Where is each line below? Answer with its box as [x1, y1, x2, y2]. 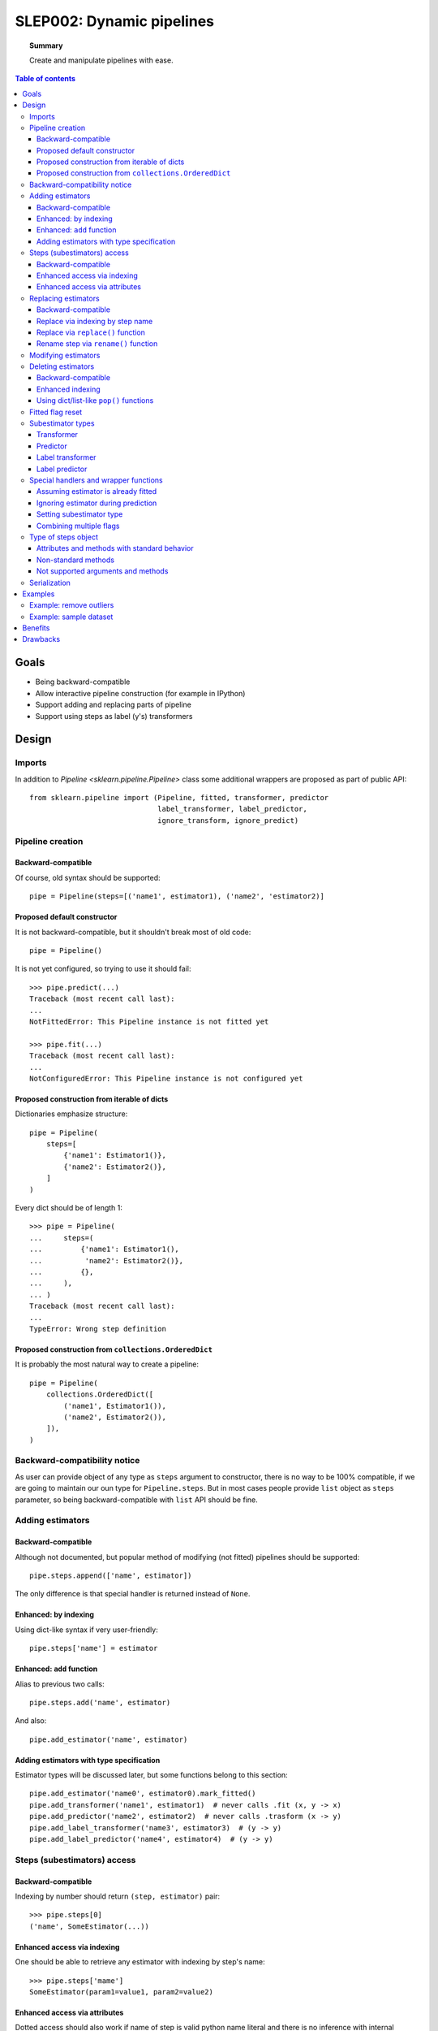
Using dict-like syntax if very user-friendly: [15, 1625, 158, 1635]
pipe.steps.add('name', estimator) [29, 1698, 171, 1707]
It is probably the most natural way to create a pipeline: [15, 1359, 199, 1369]
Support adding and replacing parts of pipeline [35, 699, 192, 710]
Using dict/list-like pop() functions [36, 396, 154, 405]
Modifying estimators [29, 350, 101, 360]
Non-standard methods [36, 555, 115, 565]
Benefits [22, 623, 50, 633]
